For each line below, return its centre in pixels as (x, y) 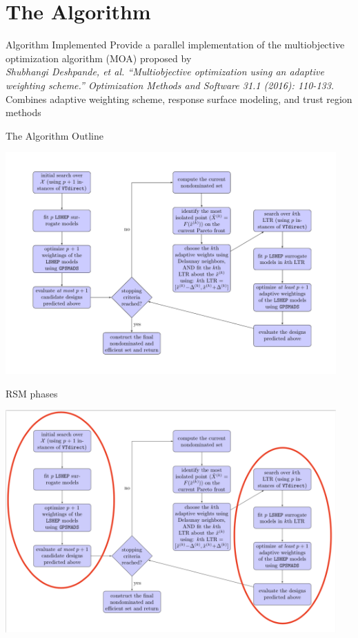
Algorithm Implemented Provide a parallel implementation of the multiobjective (175, 45)
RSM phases (32, 393)
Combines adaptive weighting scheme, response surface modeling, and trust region (179, 98)
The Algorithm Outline (55, 135)
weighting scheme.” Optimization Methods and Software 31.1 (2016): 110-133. (170, 85)
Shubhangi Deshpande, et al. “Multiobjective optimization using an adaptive (165, 72)
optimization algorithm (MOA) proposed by (99, 58)
